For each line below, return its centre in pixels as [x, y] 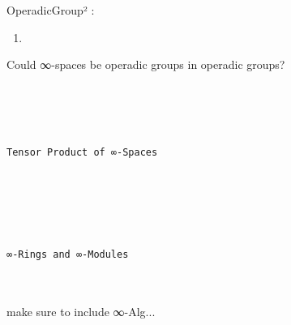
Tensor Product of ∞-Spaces [82, 152]
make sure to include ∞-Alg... [81, 312]
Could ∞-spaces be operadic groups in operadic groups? [146, 64]
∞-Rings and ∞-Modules [68, 254]
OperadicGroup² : [51, 10]
